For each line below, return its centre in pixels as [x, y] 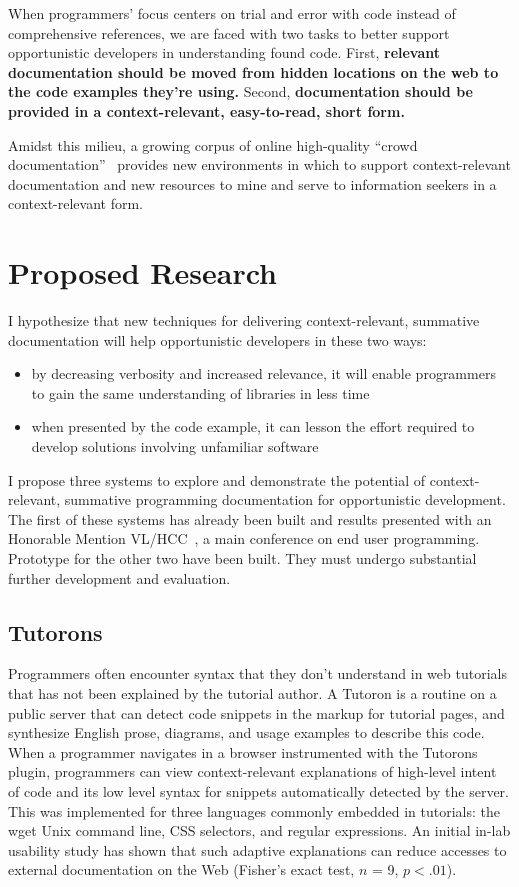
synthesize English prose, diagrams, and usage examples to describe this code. [246, 732]
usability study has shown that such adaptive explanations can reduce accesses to [257, 849]
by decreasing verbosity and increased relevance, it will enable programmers [263, 373]
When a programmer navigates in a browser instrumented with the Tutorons [243, 751]
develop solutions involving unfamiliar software [175, 446]
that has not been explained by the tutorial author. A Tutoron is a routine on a [252, 692]
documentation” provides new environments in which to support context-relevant [259, 164]
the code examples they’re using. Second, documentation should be [240, 91]
